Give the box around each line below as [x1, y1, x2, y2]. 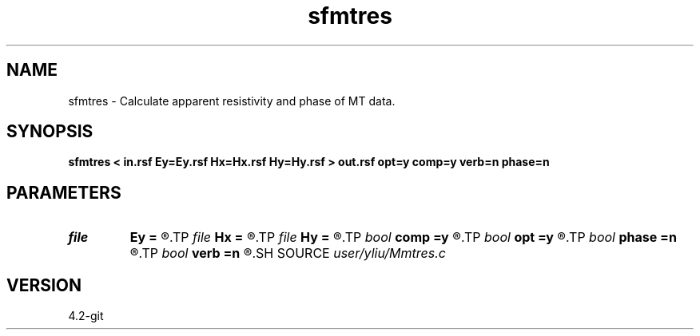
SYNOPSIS [6, 121, 93, 142]
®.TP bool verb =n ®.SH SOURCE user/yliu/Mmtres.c [129, 245, 446, 262]
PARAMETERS [6, 182, 121, 203]
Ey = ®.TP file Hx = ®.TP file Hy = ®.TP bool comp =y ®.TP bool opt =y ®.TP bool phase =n [129, 229, 677, 246]
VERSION [6, 275, 82, 295]
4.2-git [68, 309, 104, 323]
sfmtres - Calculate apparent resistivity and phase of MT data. [68, 93, 396, 108]
